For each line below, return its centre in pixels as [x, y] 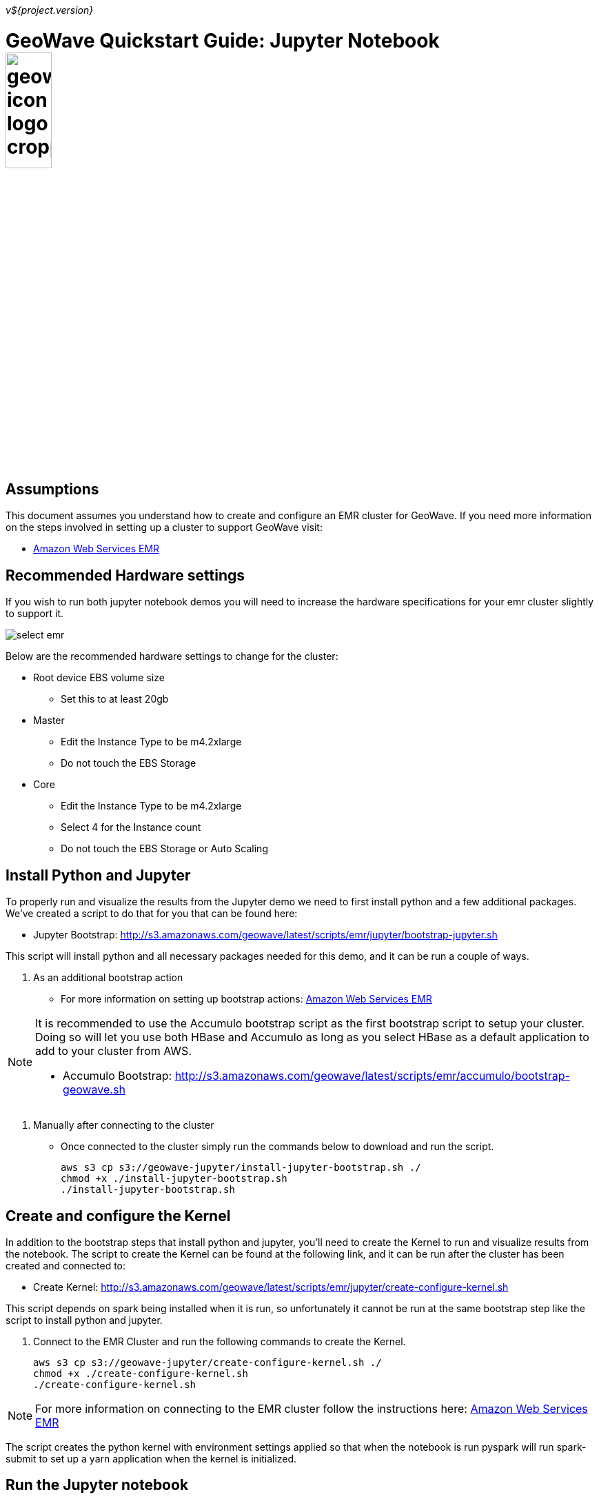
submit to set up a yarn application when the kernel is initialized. [151, 1459]
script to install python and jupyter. [84, 1320]
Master [49, 721]
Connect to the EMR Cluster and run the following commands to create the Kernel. [220, 1341]
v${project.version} [50, 10]
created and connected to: [66, 1266]
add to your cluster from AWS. [113, 1051]
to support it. [34, 614]
